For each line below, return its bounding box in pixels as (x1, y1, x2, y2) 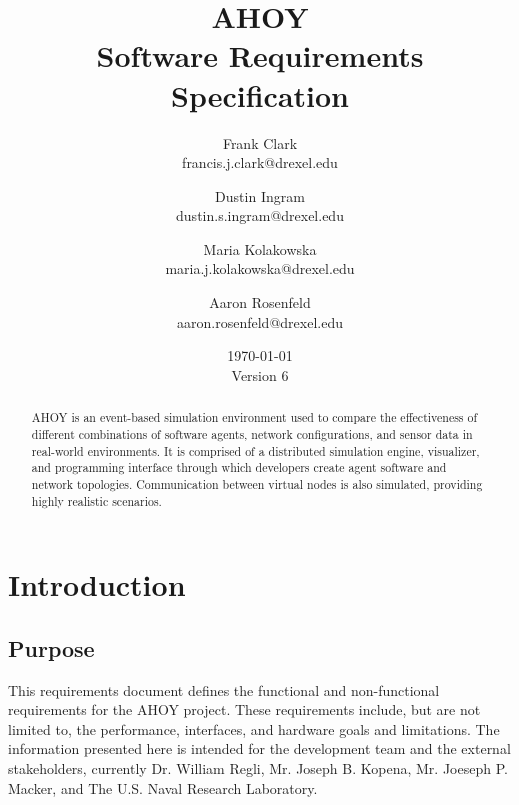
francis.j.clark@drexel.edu (182, 152, 338, 173)
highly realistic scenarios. (31, 492, 162, 509)
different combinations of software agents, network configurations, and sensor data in (31, 425, 473, 442)
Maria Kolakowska (203, 238, 317, 259)
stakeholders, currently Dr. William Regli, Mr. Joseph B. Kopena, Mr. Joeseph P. (8, 757, 508, 778)
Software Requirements (96, 35, 424, 76)
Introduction (8, 564, 186, 605)
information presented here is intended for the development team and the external (8, 738, 511, 759)
